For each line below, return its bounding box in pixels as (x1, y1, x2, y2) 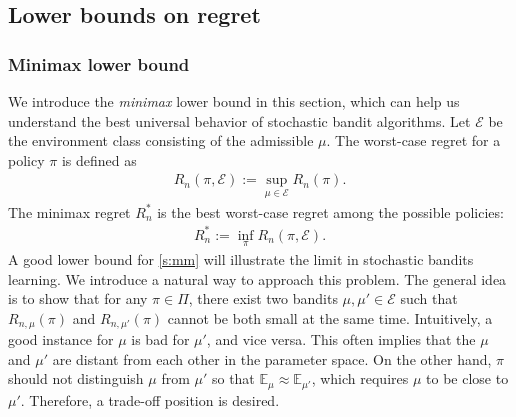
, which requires (311, 368, 409, 389)
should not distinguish (8, 368, 144, 389)
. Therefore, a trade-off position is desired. (20, 389, 280, 410)
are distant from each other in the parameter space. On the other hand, (52, 348, 492, 369)
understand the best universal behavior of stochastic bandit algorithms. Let (8, 110, 471, 131)
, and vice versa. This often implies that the (206, 329, 476, 350)
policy (8, 149, 45, 170)
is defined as (61, 149, 137, 170)
